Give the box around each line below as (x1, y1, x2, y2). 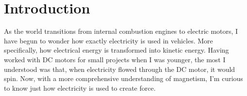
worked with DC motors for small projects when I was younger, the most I (4, 54, 226, 64)
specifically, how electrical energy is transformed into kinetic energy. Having (4, 45, 229, 55)
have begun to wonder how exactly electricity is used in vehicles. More (4, 35, 213, 45)
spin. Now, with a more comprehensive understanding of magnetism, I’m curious (4, 73, 243, 83)
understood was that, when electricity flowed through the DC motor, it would (4, 64, 235, 74)
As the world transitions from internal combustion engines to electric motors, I (4, 26, 238, 36)
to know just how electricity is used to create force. (4, 82, 156, 93)
